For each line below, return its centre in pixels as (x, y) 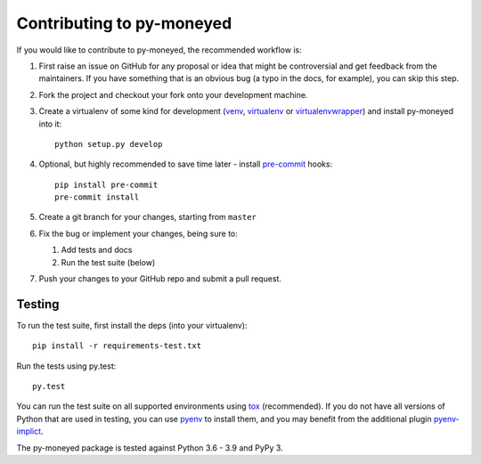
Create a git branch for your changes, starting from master (148, 217)
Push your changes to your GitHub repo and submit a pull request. (160, 279)
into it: (50, 124)
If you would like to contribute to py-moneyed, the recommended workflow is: (159, 50)
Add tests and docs (97, 250)
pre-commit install (97, 197)
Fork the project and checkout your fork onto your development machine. (173, 94)
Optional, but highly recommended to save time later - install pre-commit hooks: (186, 164)
